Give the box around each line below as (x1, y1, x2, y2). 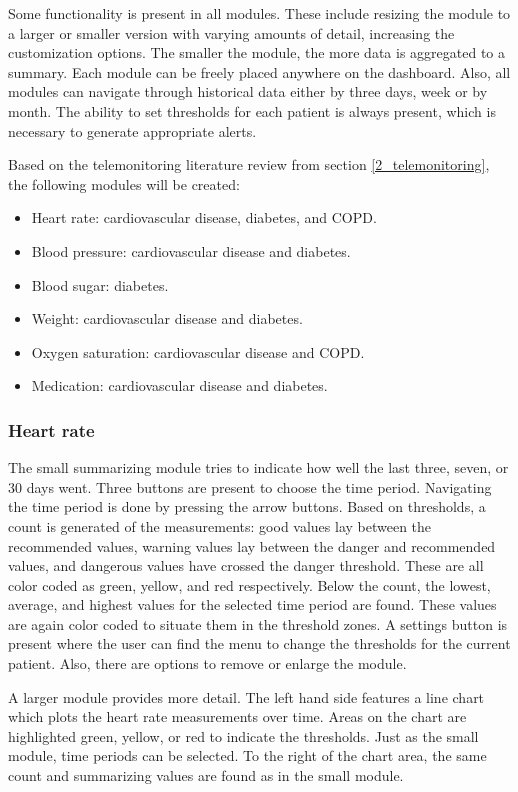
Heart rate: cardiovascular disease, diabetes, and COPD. (31, 207, 377, 228)
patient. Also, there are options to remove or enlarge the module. (8, 653, 407, 674)
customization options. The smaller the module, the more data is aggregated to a (8, 42, 505, 63)
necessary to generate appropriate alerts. (8, 120, 257, 141)
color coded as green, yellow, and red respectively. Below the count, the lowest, (8, 574, 491, 595)
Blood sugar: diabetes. (31, 274, 169, 295)
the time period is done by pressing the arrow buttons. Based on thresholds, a (8, 496, 486, 517)
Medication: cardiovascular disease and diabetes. (31, 375, 328, 396)
